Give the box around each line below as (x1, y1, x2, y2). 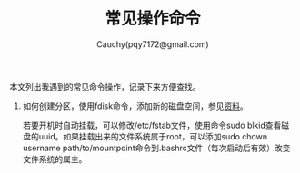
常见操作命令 (104, 8, 201, 29)
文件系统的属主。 (22, 153, 87, 164)
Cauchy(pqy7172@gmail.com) (96, 38, 209, 50)
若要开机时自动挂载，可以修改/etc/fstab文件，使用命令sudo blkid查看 (22, 120, 282, 130)
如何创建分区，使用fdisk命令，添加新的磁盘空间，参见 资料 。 (22, 101, 248, 111)
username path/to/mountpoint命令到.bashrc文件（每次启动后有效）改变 (22, 142, 291, 153)
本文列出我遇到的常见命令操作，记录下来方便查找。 (9, 81, 201, 91)
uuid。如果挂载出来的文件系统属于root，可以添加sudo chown (38, 130, 268, 141)
